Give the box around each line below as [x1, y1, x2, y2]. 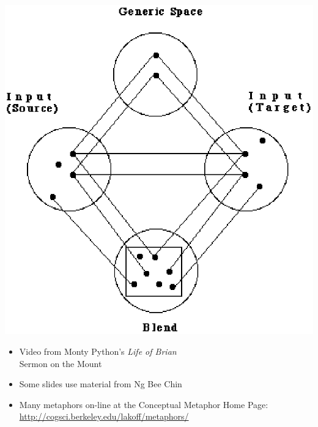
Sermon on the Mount [19, 357, 102, 369]
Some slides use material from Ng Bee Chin [19, 377, 182, 390]
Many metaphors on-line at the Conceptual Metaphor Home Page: [19, 398, 268, 410]
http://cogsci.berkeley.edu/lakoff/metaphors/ [19, 410, 189, 423]
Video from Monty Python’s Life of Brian [19, 344, 177, 357]
